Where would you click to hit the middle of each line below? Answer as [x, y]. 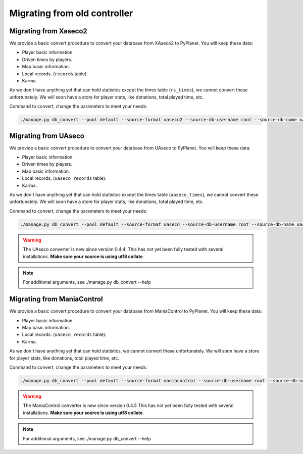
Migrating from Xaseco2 [48, 31]
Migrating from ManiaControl [56, 299]
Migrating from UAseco [47, 136]
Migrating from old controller [71, 13]
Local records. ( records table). [55, 74]
